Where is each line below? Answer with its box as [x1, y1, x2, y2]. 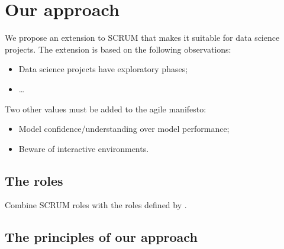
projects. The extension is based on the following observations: [5, 43, 231, 55]
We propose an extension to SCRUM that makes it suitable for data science [5, 31, 280, 44]
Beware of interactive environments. [18, 142, 149, 154]
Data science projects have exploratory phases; [18, 63, 188, 75]
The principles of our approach [5, 228, 198, 246]
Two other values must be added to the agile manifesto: [5, 102, 206, 115]
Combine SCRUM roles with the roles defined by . [5, 199, 187, 211]
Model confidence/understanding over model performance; [18, 122, 230, 135]
